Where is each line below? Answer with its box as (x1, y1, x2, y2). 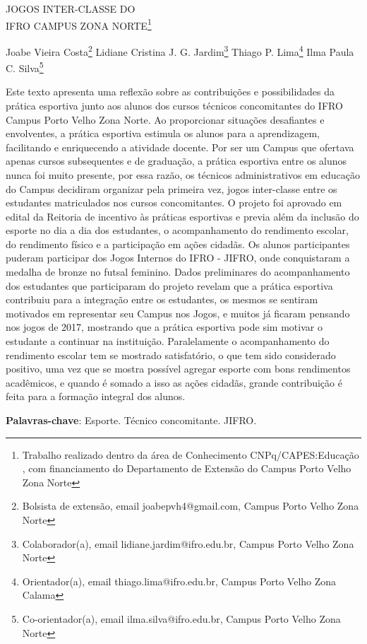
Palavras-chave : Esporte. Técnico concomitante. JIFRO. (6, 413, 257, 427)
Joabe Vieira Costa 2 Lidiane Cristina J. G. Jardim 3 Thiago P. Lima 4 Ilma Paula (6, 42, 354, 59)
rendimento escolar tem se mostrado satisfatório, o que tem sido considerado (6, 347, 336, 362)
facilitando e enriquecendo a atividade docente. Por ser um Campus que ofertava (6, 139, 354, 154)
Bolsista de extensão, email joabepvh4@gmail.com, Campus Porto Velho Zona (22, 498, 359, 513)
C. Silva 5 (6, 59, 44, 75)
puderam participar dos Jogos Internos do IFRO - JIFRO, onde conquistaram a (6, 250, 350, 265)
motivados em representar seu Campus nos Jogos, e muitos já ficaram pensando (6, 305, 350, 320)
